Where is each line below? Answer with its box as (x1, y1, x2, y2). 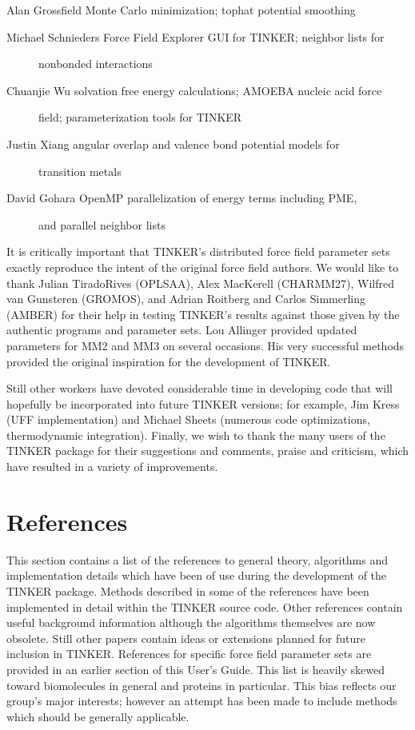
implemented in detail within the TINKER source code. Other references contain (6, 598, 403, 615)
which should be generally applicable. (6, 708, 190, 724)
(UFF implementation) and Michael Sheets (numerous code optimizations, (6, 411, 370, 428)
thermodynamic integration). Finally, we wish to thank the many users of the (6, 426, 385, 443)
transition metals (38, 162, 122, 179)
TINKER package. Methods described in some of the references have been (6, 582, 369, 599)
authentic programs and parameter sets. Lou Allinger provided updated (6, 321, 357, 338)
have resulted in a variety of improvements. (6, 458, 218, 475)
